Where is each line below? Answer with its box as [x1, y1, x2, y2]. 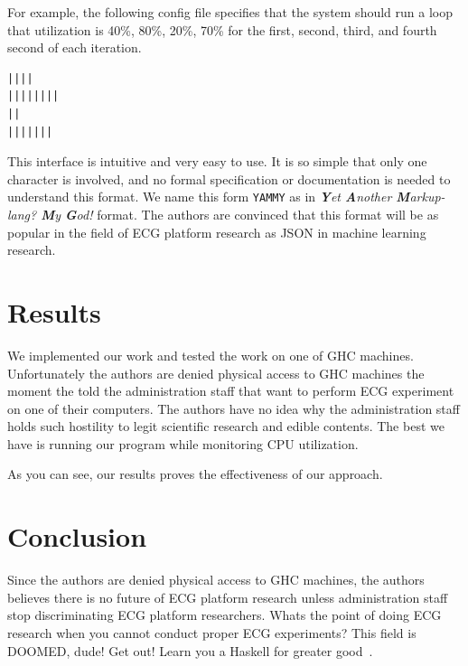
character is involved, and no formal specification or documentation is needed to [7, 169, 451, 188]
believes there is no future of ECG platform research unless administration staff [7, 587, 448, 606]
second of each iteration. [7, 38, 142, 57]
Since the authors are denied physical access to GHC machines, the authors [7, 570, 425, 589]
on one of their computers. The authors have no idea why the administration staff [7, 399, 460, 417]
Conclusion [7, 518, 147, 555]
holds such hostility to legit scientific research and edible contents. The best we [7, 417, 445, 436]
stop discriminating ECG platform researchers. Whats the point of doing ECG [7, 605, 442, 624]
